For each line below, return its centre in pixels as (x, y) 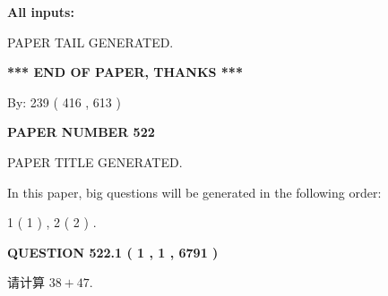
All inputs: (41, 12)
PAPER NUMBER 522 (81, 132)
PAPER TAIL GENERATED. (91, 42)
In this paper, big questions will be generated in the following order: (194, 192)
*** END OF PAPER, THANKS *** (125, 72)
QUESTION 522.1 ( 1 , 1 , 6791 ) (113, 252)
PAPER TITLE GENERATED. (95, 161)
